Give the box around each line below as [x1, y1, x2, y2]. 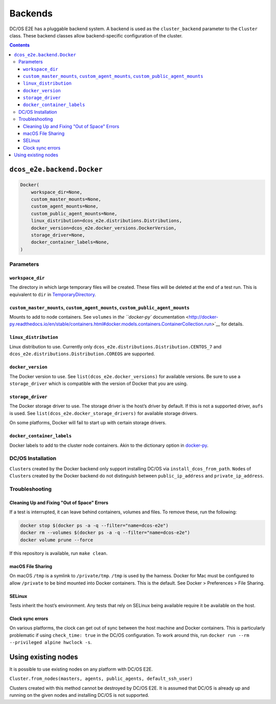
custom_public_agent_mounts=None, [31, 211, 118, 216]
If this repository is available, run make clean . [9, 550, 108, 556]
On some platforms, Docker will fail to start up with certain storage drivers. [9, 420, 167, 426]
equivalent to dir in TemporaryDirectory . [9, 291, 97, 297]
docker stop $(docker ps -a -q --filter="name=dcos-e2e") [20, 523, 169, 529]
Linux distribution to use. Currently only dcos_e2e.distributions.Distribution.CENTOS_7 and [9, 343, 222, 349]
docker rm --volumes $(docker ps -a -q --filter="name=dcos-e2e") [20, 530, 190, 535]
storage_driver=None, [31, 232, 85, 238]
